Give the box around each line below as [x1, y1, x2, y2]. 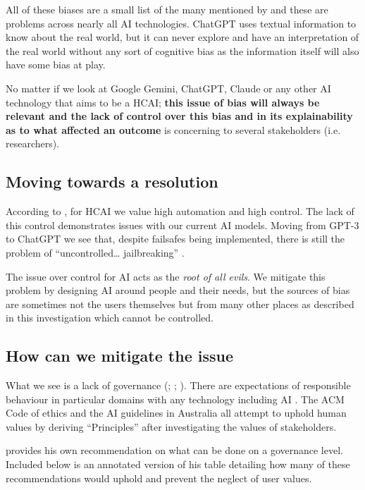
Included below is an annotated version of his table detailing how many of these [6, 457, 350, 472]
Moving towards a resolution [6, 171, 218, 192]
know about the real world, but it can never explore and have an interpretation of [6, 30, 359, 44]
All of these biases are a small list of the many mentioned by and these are [6, 2, 328, 16]
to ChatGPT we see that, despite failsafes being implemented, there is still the [6, 231, 345, 246]
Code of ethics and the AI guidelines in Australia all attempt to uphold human [6, 405, 347, 420]
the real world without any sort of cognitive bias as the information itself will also [6, 43, 359, 58]
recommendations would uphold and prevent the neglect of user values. [6, 470, 312, 485]
